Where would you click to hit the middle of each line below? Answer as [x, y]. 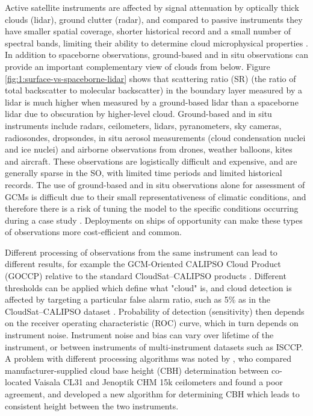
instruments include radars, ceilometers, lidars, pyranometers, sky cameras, [143, 125]
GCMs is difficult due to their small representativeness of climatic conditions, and [156, 196]
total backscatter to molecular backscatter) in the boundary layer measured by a [153, 90]
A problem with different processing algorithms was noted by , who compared [148, 358]
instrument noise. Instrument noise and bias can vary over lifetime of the [139, 335]
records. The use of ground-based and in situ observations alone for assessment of [155, 184]
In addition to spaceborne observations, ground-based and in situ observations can [156, 55]
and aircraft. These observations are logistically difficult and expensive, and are [151, 161]
